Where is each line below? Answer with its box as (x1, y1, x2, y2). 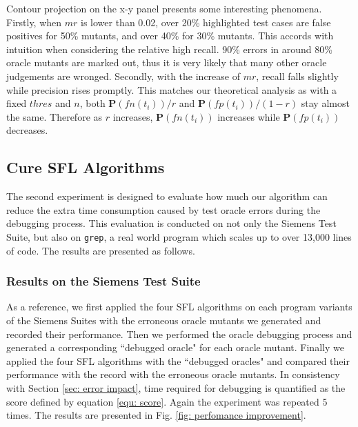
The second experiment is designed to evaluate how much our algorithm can (6, 189, 328, 203)
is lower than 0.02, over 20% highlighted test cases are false (81, 14, 331, 29)
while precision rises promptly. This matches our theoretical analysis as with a (6, 82, 337, 97)
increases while (217, 109, 280, 123)
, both (79, 96, 106, 110)
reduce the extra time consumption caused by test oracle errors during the (6, 202, 321, 217)
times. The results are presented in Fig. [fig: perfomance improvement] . (6, 408, 306, 422)
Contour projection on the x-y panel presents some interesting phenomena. (6, 1, 322, 15)
